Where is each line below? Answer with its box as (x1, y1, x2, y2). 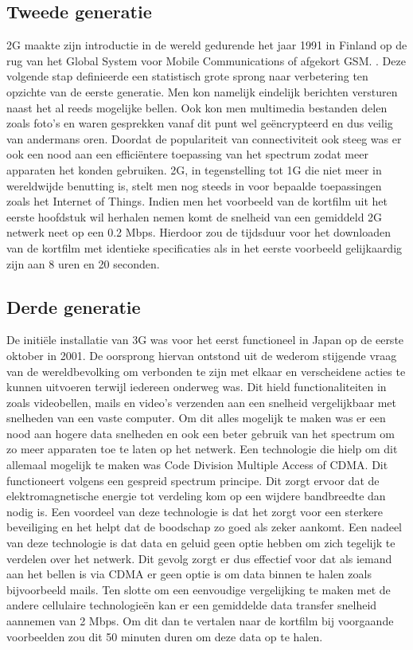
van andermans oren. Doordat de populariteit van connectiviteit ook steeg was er (6, 130, 402, 147)
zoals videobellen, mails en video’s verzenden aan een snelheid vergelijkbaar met (6, 394, 397, 410)
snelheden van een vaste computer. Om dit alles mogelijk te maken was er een (6, 409, 386, 426)
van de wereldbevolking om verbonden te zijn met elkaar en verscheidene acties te (6, 362, 406, 379)
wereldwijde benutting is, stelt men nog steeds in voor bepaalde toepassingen (6, 177, 382, 194)
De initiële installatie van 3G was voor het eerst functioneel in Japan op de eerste (6, 331, 404, 348)
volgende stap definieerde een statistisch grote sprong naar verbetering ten (6, 68, 368, 84)
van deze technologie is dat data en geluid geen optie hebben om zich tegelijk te (6, 534, 395, 551)
